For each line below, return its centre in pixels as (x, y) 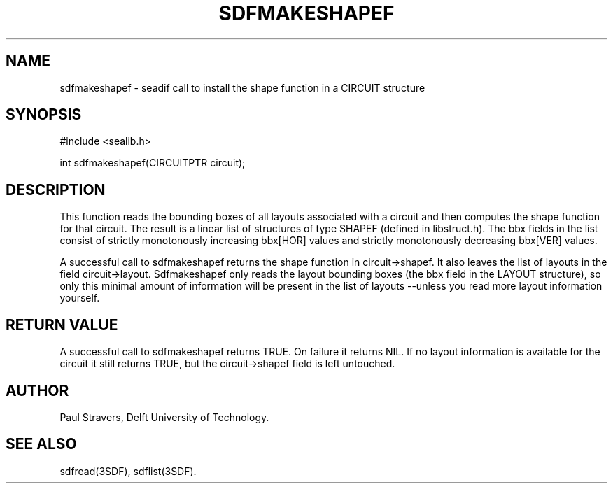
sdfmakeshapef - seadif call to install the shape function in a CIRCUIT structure (242, 87)
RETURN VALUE (62, 325)
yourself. (80, 298)
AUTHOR (37, 390)
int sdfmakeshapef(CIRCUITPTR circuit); (153, 163)
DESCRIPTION (56, 190)
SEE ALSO (41, 444)
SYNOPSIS (44, 115)
